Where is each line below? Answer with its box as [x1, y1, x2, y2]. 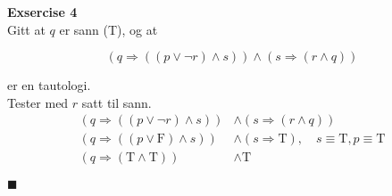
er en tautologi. [7, 76, 91, 94]
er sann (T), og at [59, 20, 158, 38]
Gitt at [7, 20, 46, 38]
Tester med [7, 93, 69, 111]
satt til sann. [81, 93, 152, 111]
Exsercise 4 [7, 3, 78, 20]
